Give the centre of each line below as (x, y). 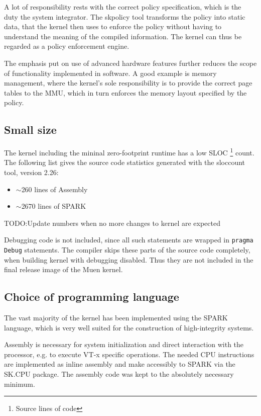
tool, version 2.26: (31, 172)
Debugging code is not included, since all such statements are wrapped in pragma (129, 240)
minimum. (20, 384)
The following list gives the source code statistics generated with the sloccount (125, 162)
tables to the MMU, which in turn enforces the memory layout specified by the (125, 92)
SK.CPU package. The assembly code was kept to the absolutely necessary (119, 374)
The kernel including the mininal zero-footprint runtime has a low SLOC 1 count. (129, 152)
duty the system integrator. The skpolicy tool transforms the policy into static (125, 16)
